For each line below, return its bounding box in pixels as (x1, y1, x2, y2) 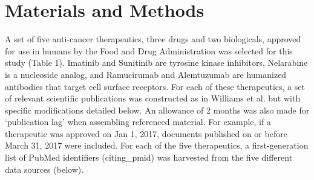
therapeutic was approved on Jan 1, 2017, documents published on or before (5, 127, 287, 140)
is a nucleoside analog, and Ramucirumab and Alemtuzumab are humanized (5, 68, 287, 80)
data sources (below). (5, 162, 84, 175)
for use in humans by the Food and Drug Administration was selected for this (5, 44, 293, 57)
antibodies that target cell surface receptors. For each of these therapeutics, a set (5, 80, 305, 92)
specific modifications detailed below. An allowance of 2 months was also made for (5, 103, 310, 116)
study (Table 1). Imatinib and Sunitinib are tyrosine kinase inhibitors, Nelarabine (5, 56, 308, 69)
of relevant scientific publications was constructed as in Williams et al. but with (5, 92, 301, 104)
